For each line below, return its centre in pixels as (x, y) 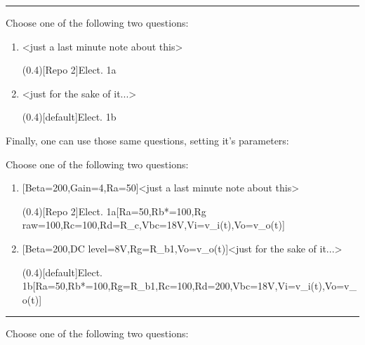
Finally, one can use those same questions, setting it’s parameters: (147, 140)
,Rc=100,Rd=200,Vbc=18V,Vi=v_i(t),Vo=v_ (256, 286)
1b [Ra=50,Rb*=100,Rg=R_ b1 (89, 286)
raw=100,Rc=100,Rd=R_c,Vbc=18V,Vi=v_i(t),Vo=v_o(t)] (153, 225)
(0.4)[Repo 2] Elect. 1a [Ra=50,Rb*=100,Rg (114, 211)
